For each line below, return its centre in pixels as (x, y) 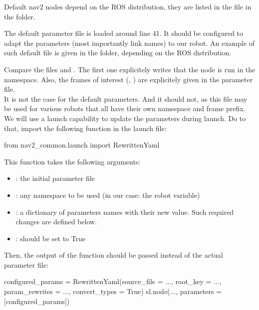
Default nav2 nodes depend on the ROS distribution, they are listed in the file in (128, 6)
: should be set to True (51, 238)
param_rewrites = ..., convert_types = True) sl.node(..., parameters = (113, 291)
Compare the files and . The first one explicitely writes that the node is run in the (130, 69)
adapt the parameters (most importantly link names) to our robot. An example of (129, 43)
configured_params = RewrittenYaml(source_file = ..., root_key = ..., (113, 281)
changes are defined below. (56, 222)
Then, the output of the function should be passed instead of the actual (114, 255)
